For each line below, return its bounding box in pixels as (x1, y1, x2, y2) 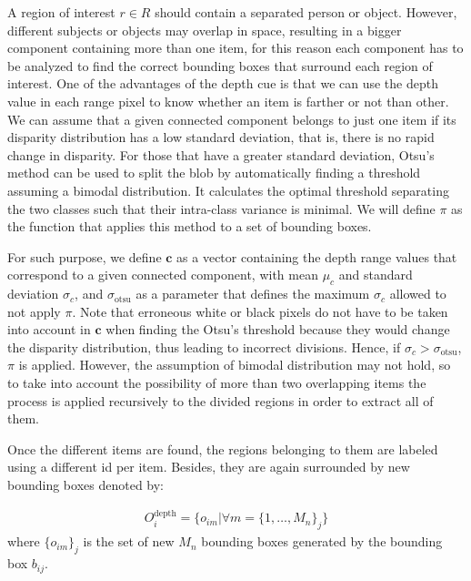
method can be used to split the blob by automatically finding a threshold (7, 163, 421, 182)
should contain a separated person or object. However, (155, 3, 457, 21)
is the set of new (83, 532, 175, 551)
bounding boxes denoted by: (7, 475, 165, 494)
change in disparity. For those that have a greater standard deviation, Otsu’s (7, 145, 435, 164)
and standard (338, 265, 413, 284)
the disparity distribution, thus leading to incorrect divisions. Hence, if (7, 337, 401, 356)
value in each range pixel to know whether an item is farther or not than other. (7, 91, 449, 110)
